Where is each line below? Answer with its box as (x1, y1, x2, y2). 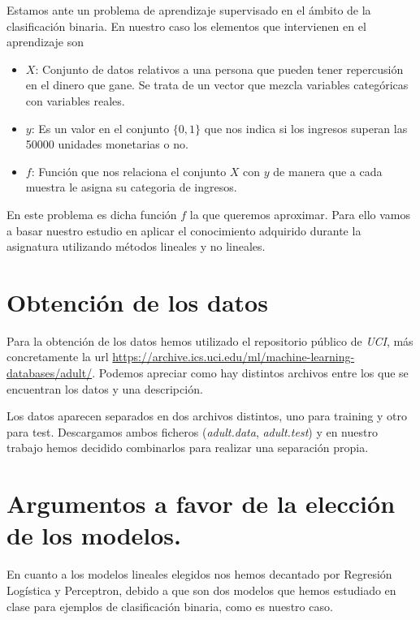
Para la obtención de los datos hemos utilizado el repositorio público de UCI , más (6, 332, 414, 349)
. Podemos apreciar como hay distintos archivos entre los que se (92, 364, 409, 381)
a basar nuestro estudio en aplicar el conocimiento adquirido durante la (6, 222, 362, 239)
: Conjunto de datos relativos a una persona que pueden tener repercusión (35, 60, 404, 77)
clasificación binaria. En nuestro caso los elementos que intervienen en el (6, 17, 366, 34)
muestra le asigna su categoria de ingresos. (25, 179, 237, 196)
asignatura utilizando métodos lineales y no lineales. (6, 238, 266, 255)
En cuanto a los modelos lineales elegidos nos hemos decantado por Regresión (6, 566, 392, 583)
